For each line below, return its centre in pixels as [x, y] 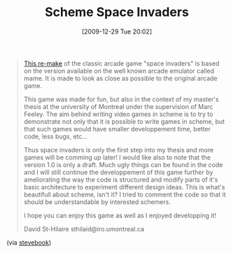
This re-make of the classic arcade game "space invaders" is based [121, 63]
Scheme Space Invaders [117, 12]
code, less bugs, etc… [56, 136]
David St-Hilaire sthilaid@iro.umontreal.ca [84, 229]
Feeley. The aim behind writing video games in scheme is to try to [118, 114]
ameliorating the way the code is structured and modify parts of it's [121, 180]
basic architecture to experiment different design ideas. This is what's [124, 187]
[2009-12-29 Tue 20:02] [117, 31]
